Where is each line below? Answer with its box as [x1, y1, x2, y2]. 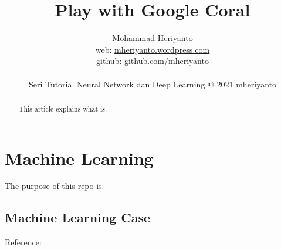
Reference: [5, 236, 42, 248]
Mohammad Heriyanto [112, 32, 193, 44]
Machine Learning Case [5, 208, 151, 227]
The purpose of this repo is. [5, 180, 104, 192]
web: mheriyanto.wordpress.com [95, 43, 210, 55]
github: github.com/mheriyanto [96, 55, 209, 67]
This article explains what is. [18, 103, 107, 113]
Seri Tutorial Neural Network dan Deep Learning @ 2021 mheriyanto [28, 77, 277, 90]
